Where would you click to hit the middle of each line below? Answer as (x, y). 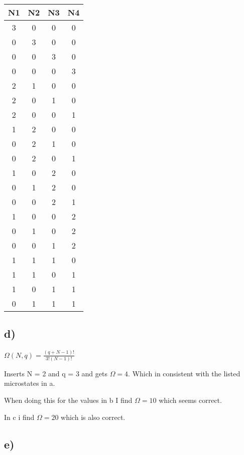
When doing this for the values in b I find (68, 400)
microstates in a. (30, 383)
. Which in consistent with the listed (184, 373)
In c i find (19, 417)
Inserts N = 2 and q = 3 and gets (56, 373)
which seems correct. (190, 400)
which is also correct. (93, 417)
